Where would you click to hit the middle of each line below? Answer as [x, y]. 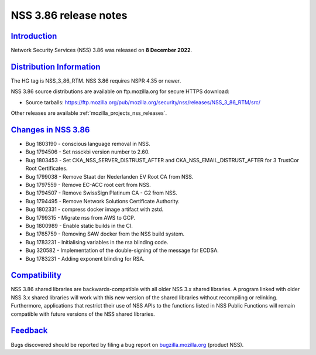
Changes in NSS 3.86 [50, 130]
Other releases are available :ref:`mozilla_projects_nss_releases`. [89, 113]
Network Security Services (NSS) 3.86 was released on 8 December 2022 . [102, 50]
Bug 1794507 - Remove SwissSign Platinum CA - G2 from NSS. [102, 193]
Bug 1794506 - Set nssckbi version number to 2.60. [87, 152]
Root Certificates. [47, 168]
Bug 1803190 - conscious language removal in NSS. [88, 144]
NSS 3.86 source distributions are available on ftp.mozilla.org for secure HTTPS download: [120, 91]
